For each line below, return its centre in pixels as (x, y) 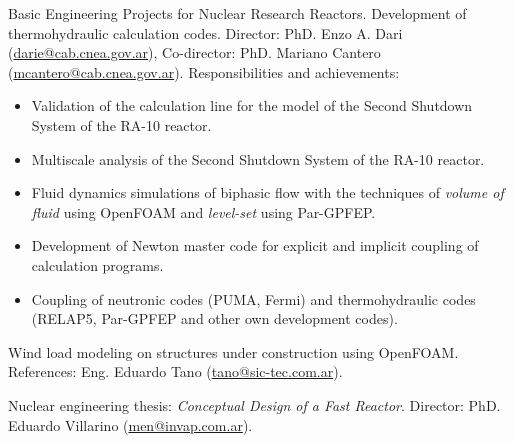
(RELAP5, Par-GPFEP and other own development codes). (214, 318)
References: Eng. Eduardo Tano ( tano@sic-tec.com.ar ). (175, 371)
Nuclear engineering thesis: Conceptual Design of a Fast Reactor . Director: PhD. (254, 404)
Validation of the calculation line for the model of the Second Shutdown (252, 105)
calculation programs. (97, 264)
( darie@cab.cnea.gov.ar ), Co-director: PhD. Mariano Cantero (194, 52)
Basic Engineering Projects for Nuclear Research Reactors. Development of (237, 13)
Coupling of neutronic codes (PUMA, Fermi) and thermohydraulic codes (253, 298)
